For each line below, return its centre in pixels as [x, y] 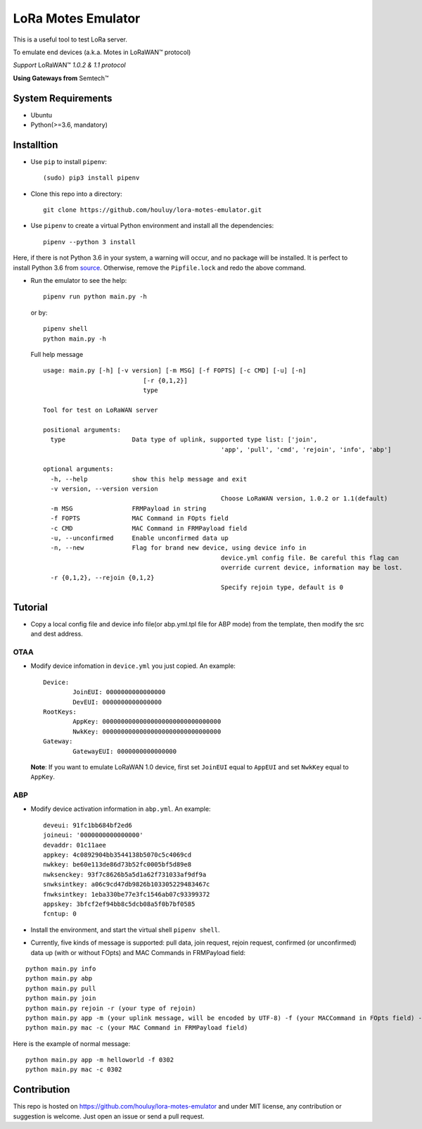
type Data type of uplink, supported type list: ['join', [184, 440]
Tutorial [31, 607]
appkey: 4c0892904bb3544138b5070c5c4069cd [117, 855]
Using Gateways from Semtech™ [61, 78]
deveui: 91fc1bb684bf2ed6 [88, 825]
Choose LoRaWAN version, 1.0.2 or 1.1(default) [304, 499]
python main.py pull [61, 988]
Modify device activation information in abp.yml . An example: [121, 809]
